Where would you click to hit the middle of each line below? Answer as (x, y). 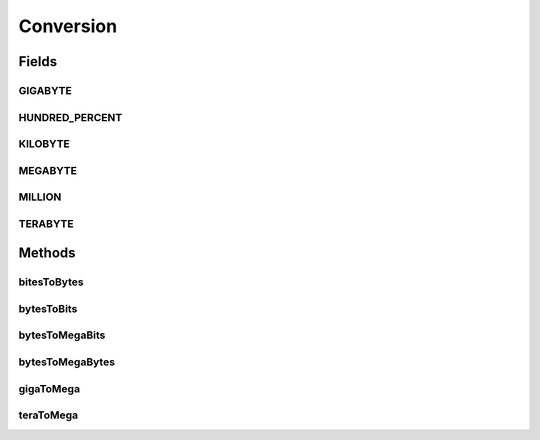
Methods (47, 253)
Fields (38, 61)
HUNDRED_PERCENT (70, 117)
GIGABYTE (45, 90)
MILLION (40, 197)
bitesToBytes (51, 282)
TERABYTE (46, 223)
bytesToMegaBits (62, 335)
